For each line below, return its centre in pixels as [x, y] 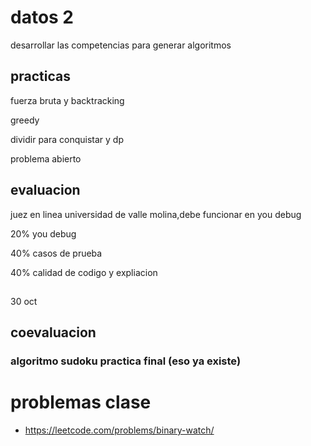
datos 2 [42, 17]
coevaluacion [53, 332]
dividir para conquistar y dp [67, 139]
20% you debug [43, 233]
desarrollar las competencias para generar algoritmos [121, 45]
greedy [25, 120]
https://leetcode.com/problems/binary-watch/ [119, 430]
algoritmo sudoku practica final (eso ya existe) [126, 361]
